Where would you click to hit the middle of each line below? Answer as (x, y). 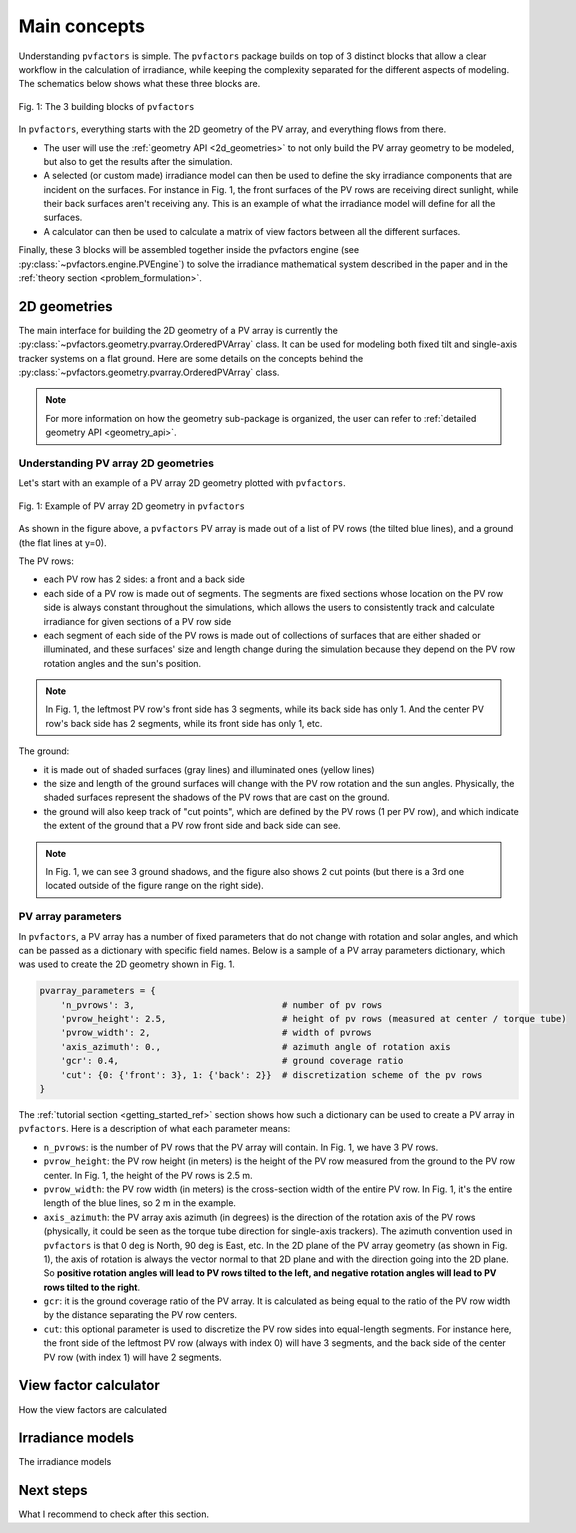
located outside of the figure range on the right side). (154, 886)
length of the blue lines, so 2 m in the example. (140, 1203)
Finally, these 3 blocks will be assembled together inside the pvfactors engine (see (189, 250)
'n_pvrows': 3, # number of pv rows (221, 1004)
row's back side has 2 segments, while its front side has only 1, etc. (184, 723)
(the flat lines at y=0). (62, 542)
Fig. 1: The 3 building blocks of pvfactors (106, 106)
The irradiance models (65, 1462)
